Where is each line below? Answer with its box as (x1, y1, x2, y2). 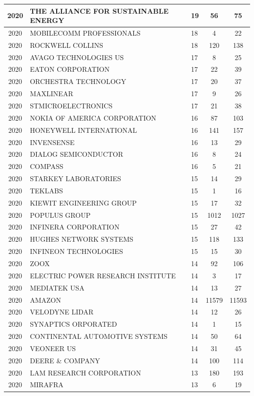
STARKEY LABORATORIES (30, 173, 121, 184)
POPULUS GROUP (30, 209, 91, 220)
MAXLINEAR (30, 88, 73, 99)
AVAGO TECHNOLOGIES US (30, 52, 124, 62)
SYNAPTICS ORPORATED (30, 319, 117, 329)
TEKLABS (30, 185, 63, 195)
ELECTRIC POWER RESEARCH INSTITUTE (30, 270, 176, 280)
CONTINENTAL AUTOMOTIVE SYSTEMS (30, 331, 168, 341)
